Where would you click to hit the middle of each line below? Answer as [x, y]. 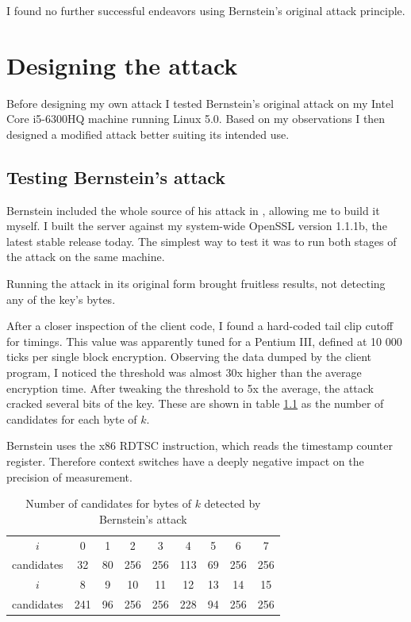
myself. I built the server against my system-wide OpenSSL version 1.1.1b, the [197, 226]
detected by [232, 503]
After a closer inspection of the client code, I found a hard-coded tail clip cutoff [200, 326]
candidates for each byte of [72, 419]
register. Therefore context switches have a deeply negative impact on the [185, 461]
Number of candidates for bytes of [108, 503]
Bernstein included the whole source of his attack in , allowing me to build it [193, 210]
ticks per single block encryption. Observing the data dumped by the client [189, 357]
